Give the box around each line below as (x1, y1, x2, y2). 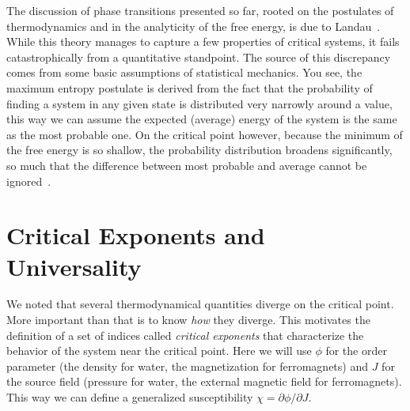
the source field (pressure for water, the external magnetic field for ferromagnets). (6, 373, 402, 390)
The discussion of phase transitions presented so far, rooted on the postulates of (6, 2, 394, 18)
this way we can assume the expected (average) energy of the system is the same (6, 111, 397, 127)
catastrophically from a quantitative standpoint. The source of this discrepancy (6, 48, 391, 65)
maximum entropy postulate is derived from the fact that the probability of (6, 79, 373, 96)
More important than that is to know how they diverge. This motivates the (6, 311, 370, 328)
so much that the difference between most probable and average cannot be (6, 156, 367, 173)
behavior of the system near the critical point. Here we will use (6, 342, 312, 359)
